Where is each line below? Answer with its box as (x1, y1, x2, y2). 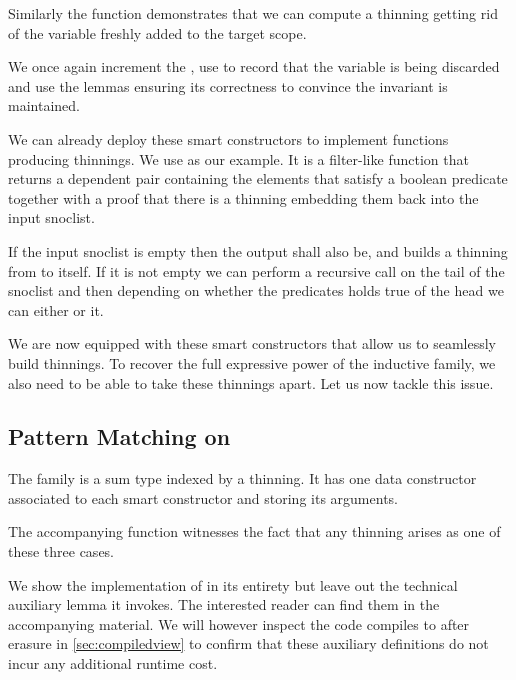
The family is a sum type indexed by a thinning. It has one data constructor (8, 468, 477, 489)
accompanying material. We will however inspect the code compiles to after (8, 613, 470, 634)
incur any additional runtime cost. (8, 653, 218, 674)
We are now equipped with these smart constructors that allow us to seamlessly (8, 333, 496, 354)
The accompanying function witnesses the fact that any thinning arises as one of (8, 521, 501, 542)
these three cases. (8, 541, 115, 562)
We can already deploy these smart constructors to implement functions (8, 128, 449, 149)
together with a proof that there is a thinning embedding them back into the (8, 187, 479, 208)
